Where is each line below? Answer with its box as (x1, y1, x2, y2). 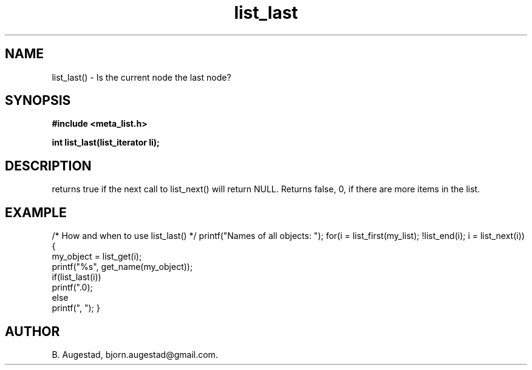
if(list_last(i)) (52, 272, 101, 283)
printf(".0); (52, 282, 93, 293)
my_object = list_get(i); (52, 251, 142, 262)
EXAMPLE (5, 204, 67, 220)
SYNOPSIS (5, 93, 71, 109)
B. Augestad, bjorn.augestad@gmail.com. (52, 349, 218, 360)
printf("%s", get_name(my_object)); (52, 261, 193, 272)
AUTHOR (5, 323, 60, 339)
